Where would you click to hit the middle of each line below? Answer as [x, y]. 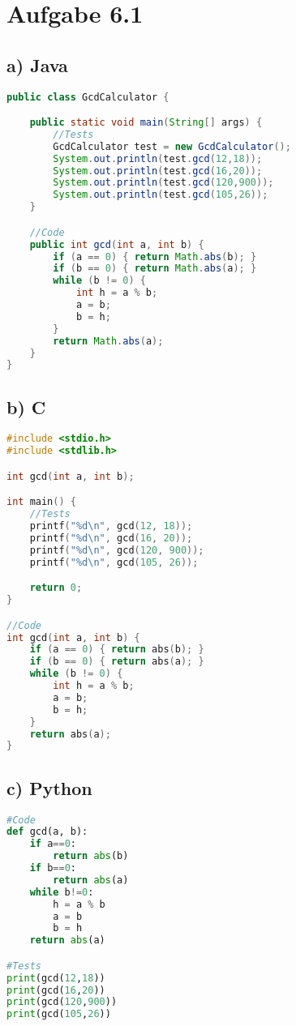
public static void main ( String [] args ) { [146, 123]
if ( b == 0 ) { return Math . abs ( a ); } [155, 269]
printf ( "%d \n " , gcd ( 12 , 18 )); [111, 526]
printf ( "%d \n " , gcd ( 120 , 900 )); [117, 550]
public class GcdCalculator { [88, 97]
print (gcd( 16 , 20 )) [56, 990]
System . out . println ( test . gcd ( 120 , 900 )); [163, 183]
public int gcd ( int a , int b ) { [117, 244]
